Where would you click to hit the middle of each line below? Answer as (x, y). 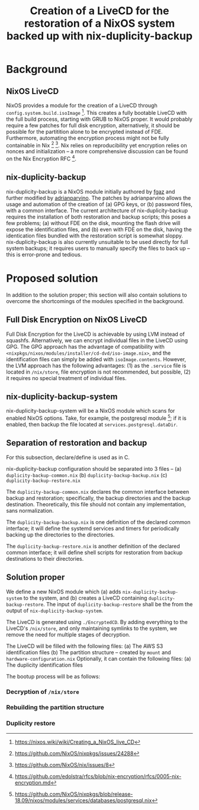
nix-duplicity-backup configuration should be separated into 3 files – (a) (94, 468)
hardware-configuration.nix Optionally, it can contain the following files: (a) (99, 658)
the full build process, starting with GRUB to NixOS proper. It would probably (99, 119)
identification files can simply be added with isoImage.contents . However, (96, 359)
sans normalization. (30, 510)
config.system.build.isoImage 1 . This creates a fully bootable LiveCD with (97, 112)
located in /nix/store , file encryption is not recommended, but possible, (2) (99, 372)
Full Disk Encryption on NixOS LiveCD (77, 320)
